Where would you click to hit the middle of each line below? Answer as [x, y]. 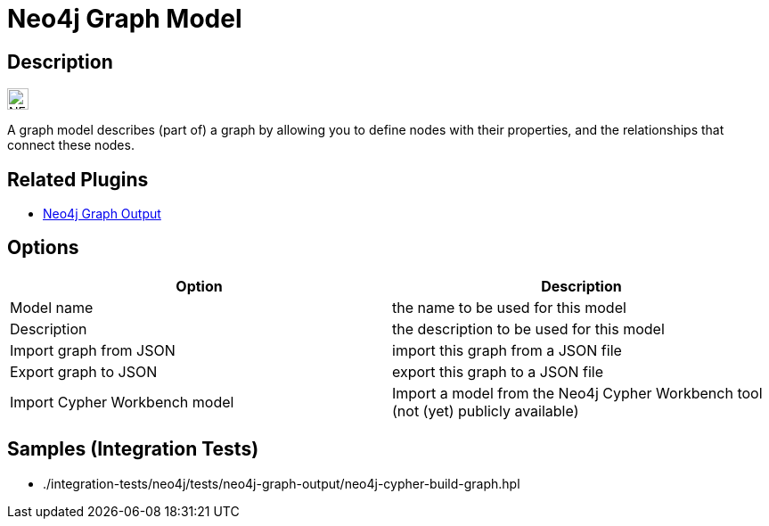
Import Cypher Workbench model [122, 402]
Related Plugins [78, 179]
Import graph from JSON [93, 350]
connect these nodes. [71, 145]
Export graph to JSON [84, 371]
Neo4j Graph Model [125, 19]
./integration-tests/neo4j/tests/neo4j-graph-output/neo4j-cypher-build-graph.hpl [282, 483]
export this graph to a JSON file [498, 371]
